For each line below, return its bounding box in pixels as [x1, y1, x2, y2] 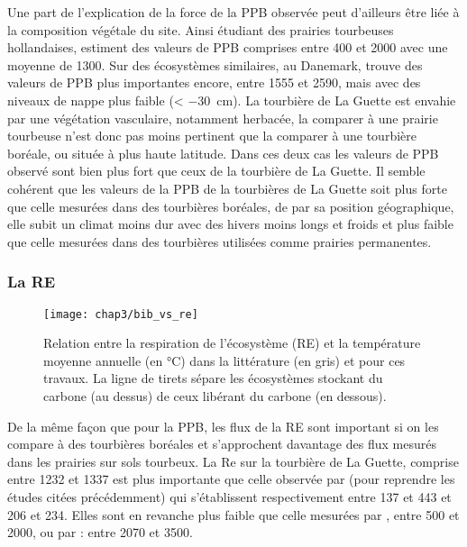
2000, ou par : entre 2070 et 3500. [7, 523, 193, 542]
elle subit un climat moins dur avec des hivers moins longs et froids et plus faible [7, 214, 453, 233]
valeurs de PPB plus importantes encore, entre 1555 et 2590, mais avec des [7, 73, 421, 92]
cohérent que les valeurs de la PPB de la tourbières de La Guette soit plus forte [7, 178, 447, 197]
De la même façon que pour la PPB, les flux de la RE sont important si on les [7, 416, 439, 435]
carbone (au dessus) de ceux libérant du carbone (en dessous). [43, 386, 387, 405]
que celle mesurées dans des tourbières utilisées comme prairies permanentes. [7, 232, 432, 251]
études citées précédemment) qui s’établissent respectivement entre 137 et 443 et [7, 487, 452, 506]
